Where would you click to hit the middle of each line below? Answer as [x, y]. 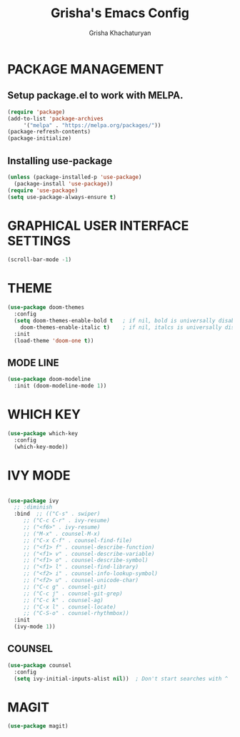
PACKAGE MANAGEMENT [86, 69]
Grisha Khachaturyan [120, 33]
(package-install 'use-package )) [64, 183]
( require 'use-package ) [43, 190]
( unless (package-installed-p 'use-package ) [75, 177]
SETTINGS [39, 241]
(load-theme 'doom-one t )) [54, 340]
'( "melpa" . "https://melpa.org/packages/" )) [92, 125]
